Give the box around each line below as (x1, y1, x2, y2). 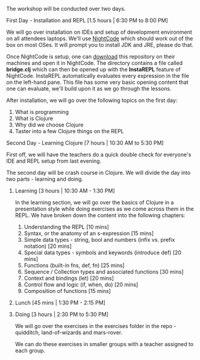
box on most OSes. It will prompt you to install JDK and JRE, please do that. (6, 42, 194, 48)
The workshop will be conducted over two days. (6, 5, 126, 12)
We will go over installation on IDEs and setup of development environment (6, 28, 193, 36)
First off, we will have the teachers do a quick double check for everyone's (6, 151, 192, 158)
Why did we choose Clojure (14, 121, 84, 128)
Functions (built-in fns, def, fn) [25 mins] (23, 262, 125, 269)
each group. (14, 347, 46, 354)
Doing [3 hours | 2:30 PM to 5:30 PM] (14, 311, 109, 318)
